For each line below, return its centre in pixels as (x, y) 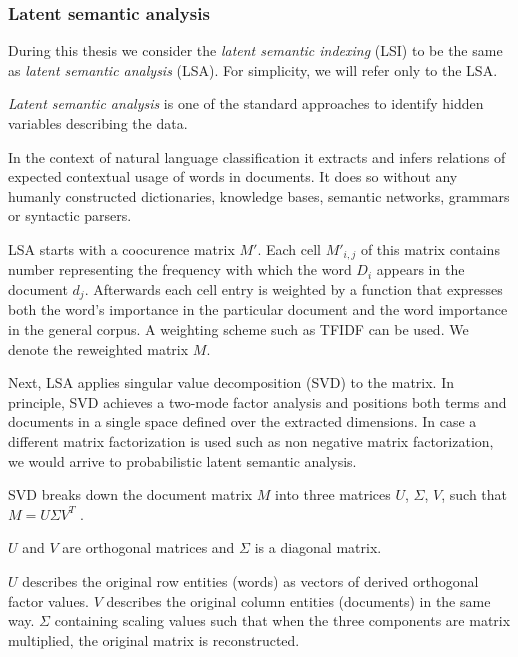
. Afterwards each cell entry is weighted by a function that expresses (293, 289)
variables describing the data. (98, 123)
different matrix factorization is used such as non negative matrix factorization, (251, 441)
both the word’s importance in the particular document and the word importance (258, 309)
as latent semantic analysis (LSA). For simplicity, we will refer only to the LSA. (253, 69)
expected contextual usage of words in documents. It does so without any (233, 176)
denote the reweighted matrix (98, 348)
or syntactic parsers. (70, 215)
